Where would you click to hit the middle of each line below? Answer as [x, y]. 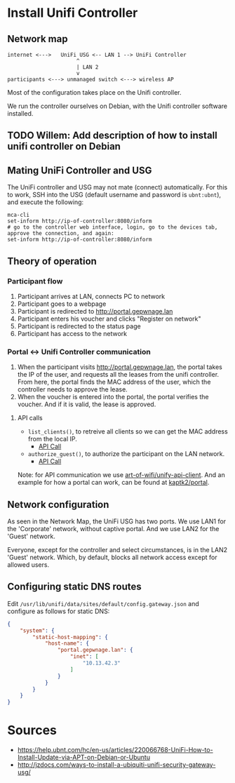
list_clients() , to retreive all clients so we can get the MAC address [128, 431]
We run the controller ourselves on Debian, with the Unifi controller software [117, 106]
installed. [20, 113]
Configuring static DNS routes [74, 587]
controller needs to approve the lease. [72, 389]
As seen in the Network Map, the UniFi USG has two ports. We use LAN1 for [117, 521]
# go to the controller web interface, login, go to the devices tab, [113, 227]
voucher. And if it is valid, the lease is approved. [87, 404]
